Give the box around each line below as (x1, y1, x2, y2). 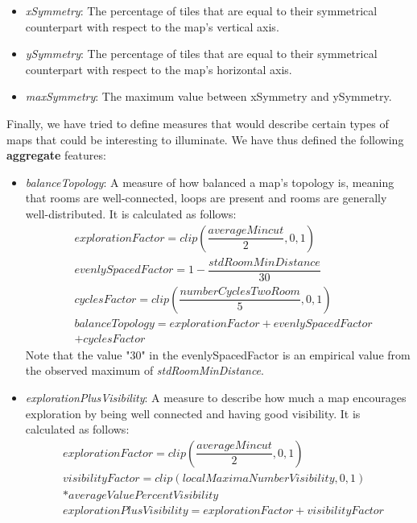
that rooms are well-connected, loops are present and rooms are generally (25, 189, 387, 206)
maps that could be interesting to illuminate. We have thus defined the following (6, 131, 404, 147)
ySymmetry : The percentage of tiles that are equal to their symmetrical (25, 45, 378, 62)
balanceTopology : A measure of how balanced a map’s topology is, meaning (25, 173, 394, 190)
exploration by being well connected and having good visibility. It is (25, 405, 361, 421)
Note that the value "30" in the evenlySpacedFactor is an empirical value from (25, 346, 411, 363)
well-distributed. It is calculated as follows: (25, 205, 237, 222)
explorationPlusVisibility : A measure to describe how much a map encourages (25, 388, 407, 405)
